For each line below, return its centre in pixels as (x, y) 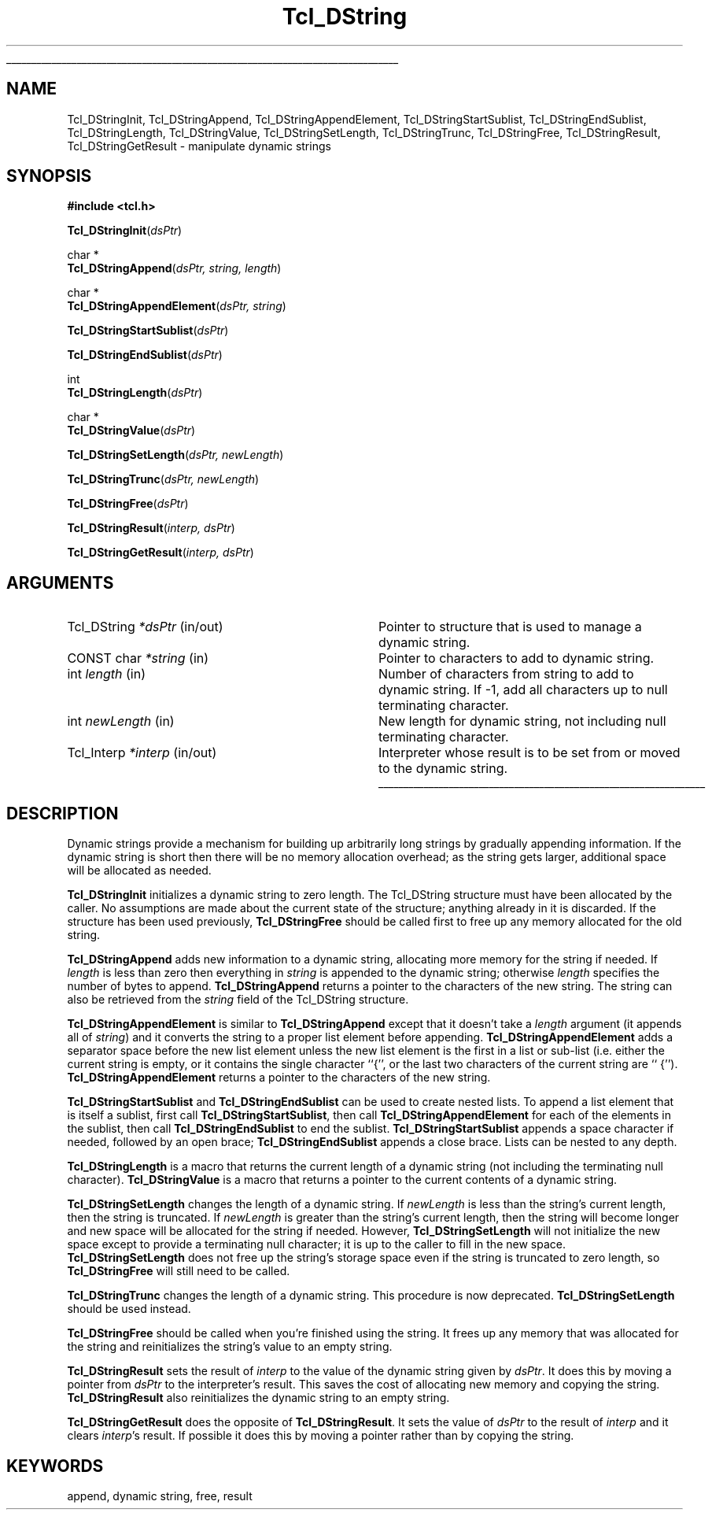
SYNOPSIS (49, 176)
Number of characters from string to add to (506, 674)
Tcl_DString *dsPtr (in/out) (145, 627)
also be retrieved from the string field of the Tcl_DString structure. (238, 1000)
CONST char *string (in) (138, 658)
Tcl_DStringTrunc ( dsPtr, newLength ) (163, 479)
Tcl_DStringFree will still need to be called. (179, 1271)
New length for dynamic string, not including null (522, 721)
